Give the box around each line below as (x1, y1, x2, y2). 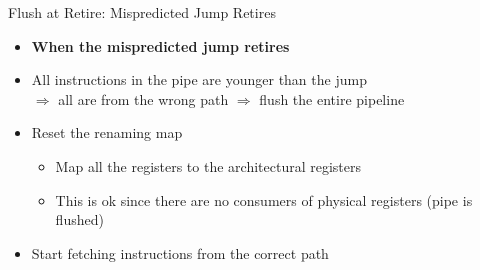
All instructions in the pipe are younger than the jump (31, 69, 367, 90)
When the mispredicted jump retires (31, 35, 290, 56)
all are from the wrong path (58, 88, 229, 109)
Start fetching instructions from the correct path (31, 242, 329, 263)
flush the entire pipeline (259, 88, 405, 109)
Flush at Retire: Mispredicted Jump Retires (8, 2, 276, 22)
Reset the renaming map (31, 122, 183, 143)
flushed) (55, 209, 104, 230)
